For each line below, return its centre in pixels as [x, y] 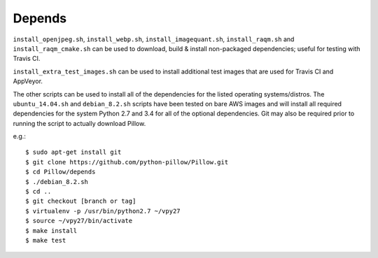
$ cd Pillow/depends [61, 172]
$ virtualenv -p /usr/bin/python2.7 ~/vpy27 [103, 211]
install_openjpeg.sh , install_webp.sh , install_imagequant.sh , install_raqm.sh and [154, 39]
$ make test [46, 240]
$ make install [51, 230]
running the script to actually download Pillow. [79, 123]
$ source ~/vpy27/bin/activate [79, 221]
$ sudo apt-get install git [73, 152]
